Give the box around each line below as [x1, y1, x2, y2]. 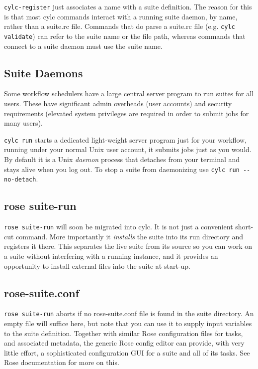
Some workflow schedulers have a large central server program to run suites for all [4, 88, 254, 99]
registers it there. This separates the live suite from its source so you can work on [4, 241, 253, 251]
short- [235, 221, 254, 232]
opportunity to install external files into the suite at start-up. [4, 260, 190, 271]
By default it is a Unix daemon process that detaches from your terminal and [4, 154, 240, 164]
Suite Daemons [4, 65, 83, 80]
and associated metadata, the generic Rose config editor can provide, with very [4, 338, 245, 348]
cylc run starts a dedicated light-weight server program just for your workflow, [4, 134, 247, 145]
